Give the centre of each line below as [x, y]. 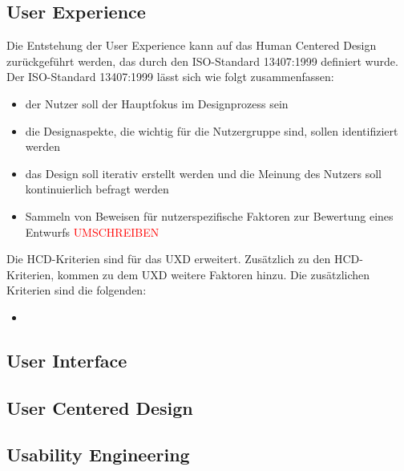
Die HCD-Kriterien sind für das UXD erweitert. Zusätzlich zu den [169, 259]
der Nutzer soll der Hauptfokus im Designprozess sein [157, 103]
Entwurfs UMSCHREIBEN [92, 231]
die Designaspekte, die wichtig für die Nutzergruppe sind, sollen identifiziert [212, 130]
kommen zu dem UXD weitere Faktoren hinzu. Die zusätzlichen [214, 274]
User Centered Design [100, 407]
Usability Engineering [98, 455]
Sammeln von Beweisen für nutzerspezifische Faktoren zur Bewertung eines [209, 215]
